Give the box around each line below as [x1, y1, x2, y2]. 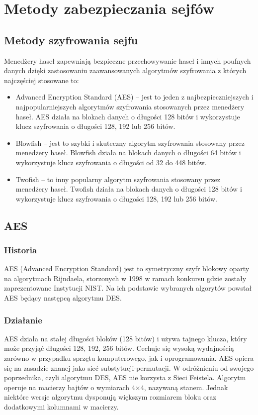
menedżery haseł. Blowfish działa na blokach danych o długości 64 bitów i [15, 147, 241, 158]
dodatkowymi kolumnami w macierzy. [4, 402, 119, 412]
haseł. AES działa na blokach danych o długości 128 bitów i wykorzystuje [15, 111, 240, 121]
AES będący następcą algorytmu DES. [4, 293, 122, 303]
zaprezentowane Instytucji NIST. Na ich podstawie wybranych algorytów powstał [4, 283, 252, 293]
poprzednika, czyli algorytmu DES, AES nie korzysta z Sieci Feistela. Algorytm [4, 372, 246, 383]
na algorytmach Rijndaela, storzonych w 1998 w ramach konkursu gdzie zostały [4, 273, 247, 283]
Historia [4, 244, 37, 256]
